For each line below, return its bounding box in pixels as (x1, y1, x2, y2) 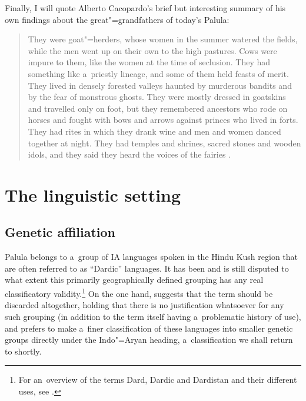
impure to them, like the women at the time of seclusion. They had (28, 56, 271, 68)
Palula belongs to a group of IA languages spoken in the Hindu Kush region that (5, 250, 298, 263)
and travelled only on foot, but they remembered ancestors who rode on (28, 102, 288, 114)
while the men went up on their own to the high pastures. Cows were (28, 44, 277, 56)
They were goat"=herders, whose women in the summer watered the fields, (28, 33, 298, 45)
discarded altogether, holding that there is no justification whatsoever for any (5, 299, 284, 311)
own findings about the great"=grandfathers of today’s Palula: (5, 13, 229, 25)
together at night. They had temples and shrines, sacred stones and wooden (28, 136, 301, 149)
